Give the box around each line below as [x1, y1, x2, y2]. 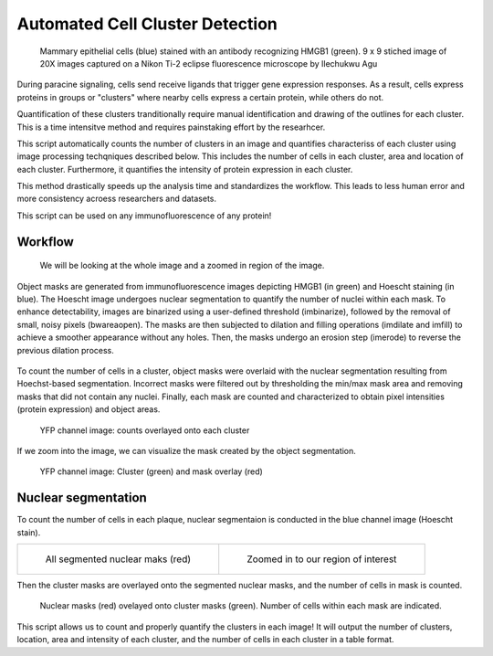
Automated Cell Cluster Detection [16, 14, 278, 34]
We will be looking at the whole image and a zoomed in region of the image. [39, 260, 325, 271]
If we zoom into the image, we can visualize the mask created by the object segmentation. [16, 445, 356, 456]
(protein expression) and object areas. [16, 404, 161, 415]
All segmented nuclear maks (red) [45, 553, 192, 566]
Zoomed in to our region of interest [246, 553, 397, 566]
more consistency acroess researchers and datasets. [16, 193, 217, 205]
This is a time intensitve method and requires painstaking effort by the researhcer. [16, 122, 326, 132]
